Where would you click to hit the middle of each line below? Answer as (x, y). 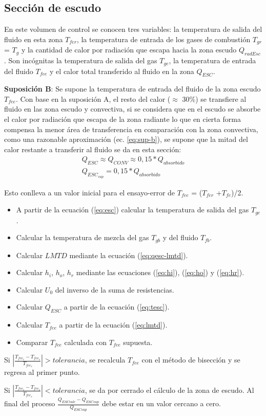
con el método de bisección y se (191, 360)
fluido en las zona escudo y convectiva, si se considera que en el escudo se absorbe (132, 109)
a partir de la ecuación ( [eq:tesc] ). (117, 307)
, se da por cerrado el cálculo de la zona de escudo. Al (169, 390)
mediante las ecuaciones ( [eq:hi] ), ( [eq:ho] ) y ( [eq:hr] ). (160, 272)
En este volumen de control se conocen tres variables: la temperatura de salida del (133, 29)
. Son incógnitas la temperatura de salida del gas (81, 60)
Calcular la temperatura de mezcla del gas (83, 237)
